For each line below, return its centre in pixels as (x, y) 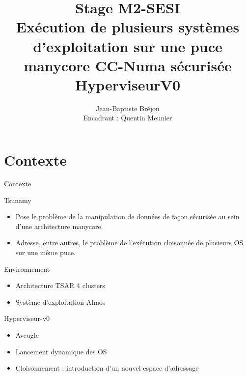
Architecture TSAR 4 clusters (60, 285)
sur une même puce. (46, 252)
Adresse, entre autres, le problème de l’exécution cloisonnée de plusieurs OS (129, 243)
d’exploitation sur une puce (128, 46)
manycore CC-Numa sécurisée (128, 65)
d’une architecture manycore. (59, 226)
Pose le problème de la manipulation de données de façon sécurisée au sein (127, 217)
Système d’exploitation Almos (60, 302)
